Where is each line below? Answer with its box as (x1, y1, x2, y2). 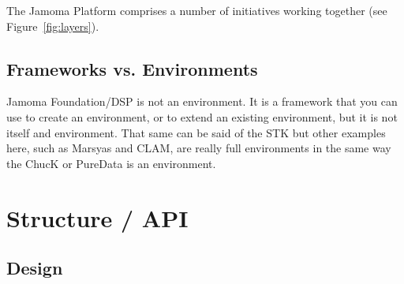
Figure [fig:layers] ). (6, 17, 99, 34)
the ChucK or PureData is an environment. (6, 155, 216, 171)
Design (6, 256, 63, 280)
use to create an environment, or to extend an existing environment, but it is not (6, 108, 398, 125)
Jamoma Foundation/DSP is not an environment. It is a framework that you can (6, 93, 398, 110)
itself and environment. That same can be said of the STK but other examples (6, 124, 386, 140)
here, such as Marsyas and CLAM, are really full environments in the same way (6, 140, 391, 156)
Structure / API (6, 201, 189, 234)
